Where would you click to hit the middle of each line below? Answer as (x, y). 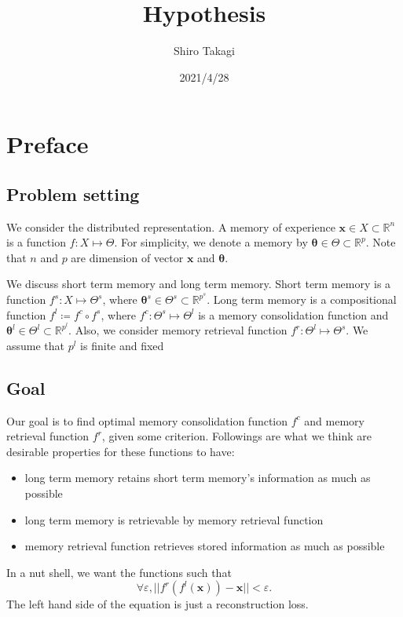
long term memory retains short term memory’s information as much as (198, 478)
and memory (334, 420)
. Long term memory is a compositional (302, 299)
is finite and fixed (122, 345)
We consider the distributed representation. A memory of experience (171, 226)
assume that (36, 345)
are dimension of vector (127, 257)
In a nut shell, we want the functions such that (119, 572)
